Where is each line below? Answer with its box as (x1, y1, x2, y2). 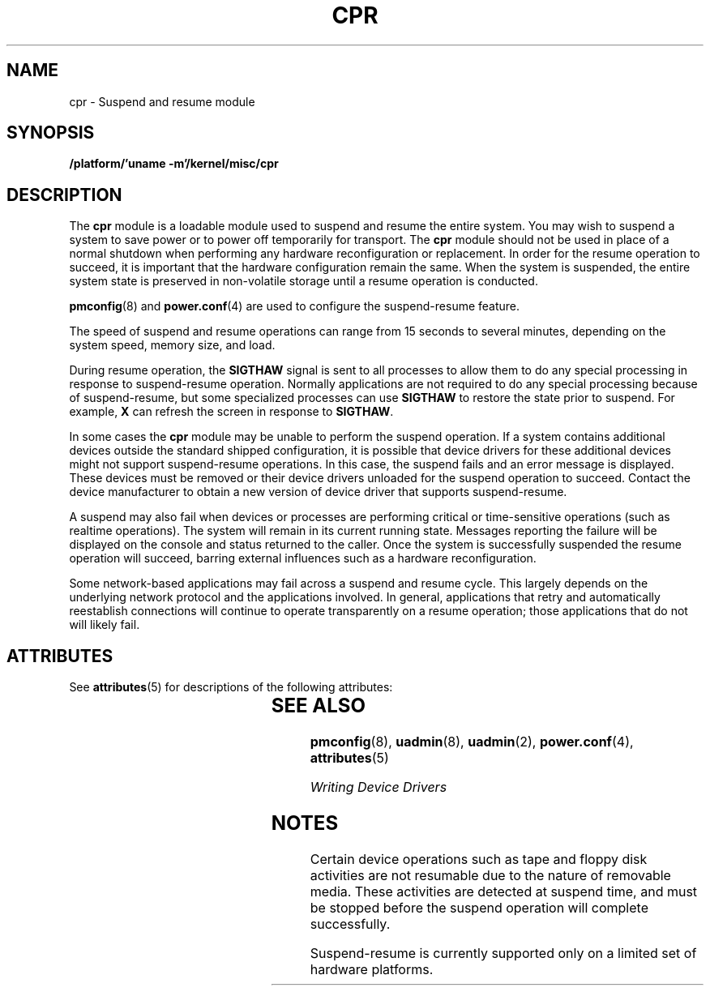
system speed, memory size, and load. (69, 338, 276, 353)
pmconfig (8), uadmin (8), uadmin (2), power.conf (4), (310, 733, 634, 750)
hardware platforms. (310, 960, 434, 977)
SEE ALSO (271, 694, 366, 718)
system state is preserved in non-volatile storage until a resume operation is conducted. (69, 274, 538, 289)
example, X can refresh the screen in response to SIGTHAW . (69, 404, 394, 419)
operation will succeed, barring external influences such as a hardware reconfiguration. (69, 551, 537, 566)
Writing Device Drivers (310, 779, 447, 796)
